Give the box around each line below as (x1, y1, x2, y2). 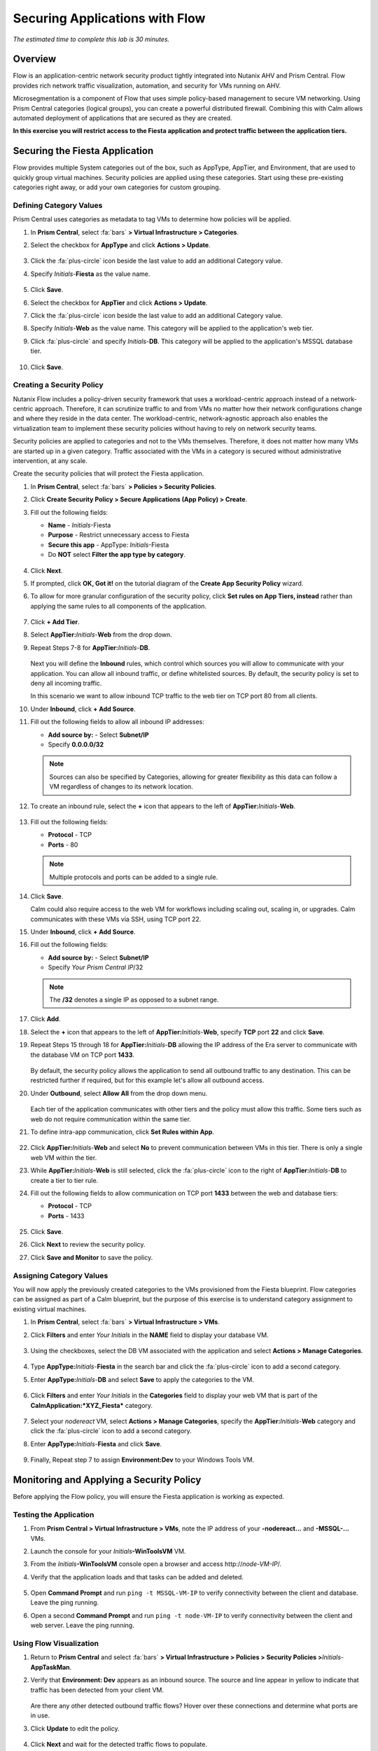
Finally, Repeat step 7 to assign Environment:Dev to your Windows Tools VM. (30, 1455, 255, 1464)
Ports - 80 (48, 840, 78, 849)
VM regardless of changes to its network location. (49, 782, 194, 791)
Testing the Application (13, 1509, 94, 1519)
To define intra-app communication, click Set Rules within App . (30, 1128, 215, 1136)
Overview (13, 53, 57, 65)
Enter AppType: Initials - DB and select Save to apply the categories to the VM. (30, 1375, 255, 1383)
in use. (30, 1711, 50, 1719)
